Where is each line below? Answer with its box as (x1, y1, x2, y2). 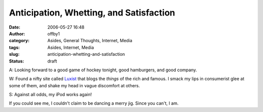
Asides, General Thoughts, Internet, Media (47, 38, 132, 44)
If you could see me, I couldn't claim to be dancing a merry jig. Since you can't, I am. (9, 100, 179, 106)
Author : (9, 31, 25, 36)
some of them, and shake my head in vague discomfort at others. (9, 82, 140, 88)
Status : (9, 58, 24, 64)
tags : (9, 44, 20, 50)
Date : (9, 24, 20, 30)
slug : (9, 51, 19, 57)
